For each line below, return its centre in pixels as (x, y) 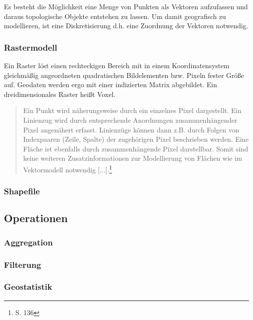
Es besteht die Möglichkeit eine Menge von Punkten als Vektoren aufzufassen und (126, 6)
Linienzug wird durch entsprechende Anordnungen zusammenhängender (130, 120)
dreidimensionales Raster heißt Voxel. (60, 94)
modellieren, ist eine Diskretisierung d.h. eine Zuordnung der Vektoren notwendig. (126, 26)
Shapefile (22, 191)
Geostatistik (28, 287)
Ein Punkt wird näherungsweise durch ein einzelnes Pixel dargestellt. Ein (132, 110)
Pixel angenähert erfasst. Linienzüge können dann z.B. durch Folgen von (131, 129)
